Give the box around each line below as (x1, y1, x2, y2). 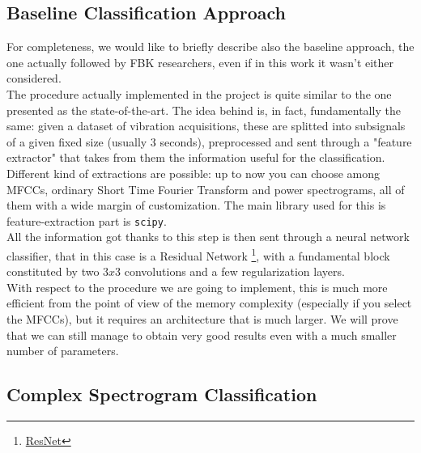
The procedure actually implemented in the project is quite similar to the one (6, 85, 392, 102)
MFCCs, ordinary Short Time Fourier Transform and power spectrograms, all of (6, 180, 405, 197)
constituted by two (6, 263, 100, 280)
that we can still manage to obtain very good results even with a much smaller (6, 326, 397, 343)
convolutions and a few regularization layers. (124, 263, 345, 280)
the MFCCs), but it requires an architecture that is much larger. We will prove (6, 311, 398, 328)
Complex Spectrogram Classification (6, 382, 317, 407)
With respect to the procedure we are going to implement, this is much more (6, 278, 388, 295)
